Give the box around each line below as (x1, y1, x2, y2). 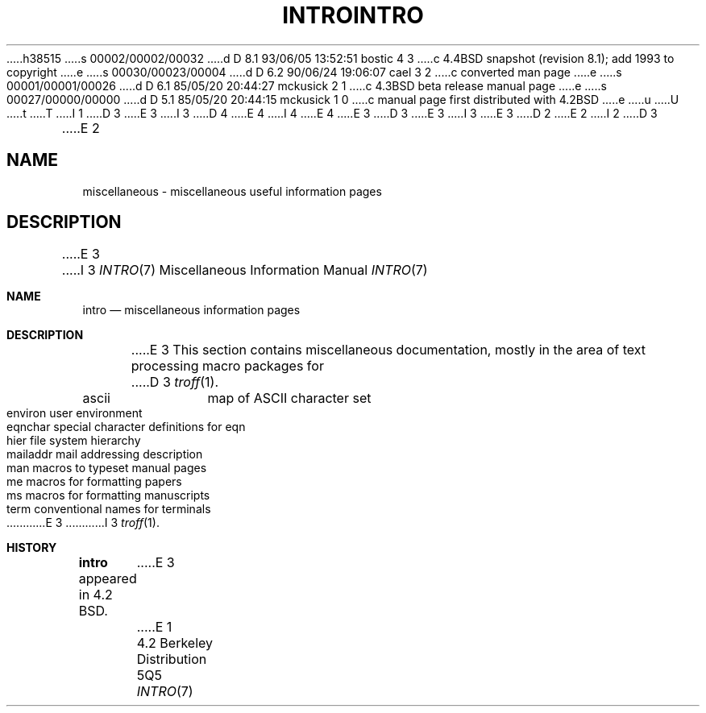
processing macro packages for (131, 358, 324, 375)
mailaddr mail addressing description (6, 447, 203, 462)
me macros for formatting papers (6, 475, 182, 489)
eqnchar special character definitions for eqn (6, 420, 246, 434)
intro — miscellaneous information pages (82, 303, 301, 317)
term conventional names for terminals (6, 502, 211, 516)
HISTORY (6, 541, 57, 555)
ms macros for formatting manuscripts (6, 488, 210, 503)
